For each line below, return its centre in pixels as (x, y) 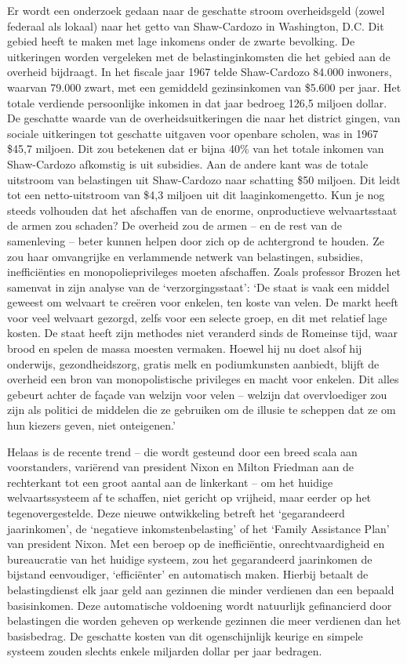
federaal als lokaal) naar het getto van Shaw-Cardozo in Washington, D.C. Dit (196, 25)
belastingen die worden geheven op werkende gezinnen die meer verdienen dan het (204, 620)
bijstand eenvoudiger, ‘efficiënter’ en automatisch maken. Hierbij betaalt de (188, 574)
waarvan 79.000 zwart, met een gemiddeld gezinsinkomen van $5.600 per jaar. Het (204, 87)
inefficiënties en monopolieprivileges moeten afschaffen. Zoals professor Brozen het (204, 272)
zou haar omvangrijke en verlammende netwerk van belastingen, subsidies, (185, 256)
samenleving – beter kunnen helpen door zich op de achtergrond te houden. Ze (196, 240)
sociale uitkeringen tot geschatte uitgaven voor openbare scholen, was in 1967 (193, 133)
